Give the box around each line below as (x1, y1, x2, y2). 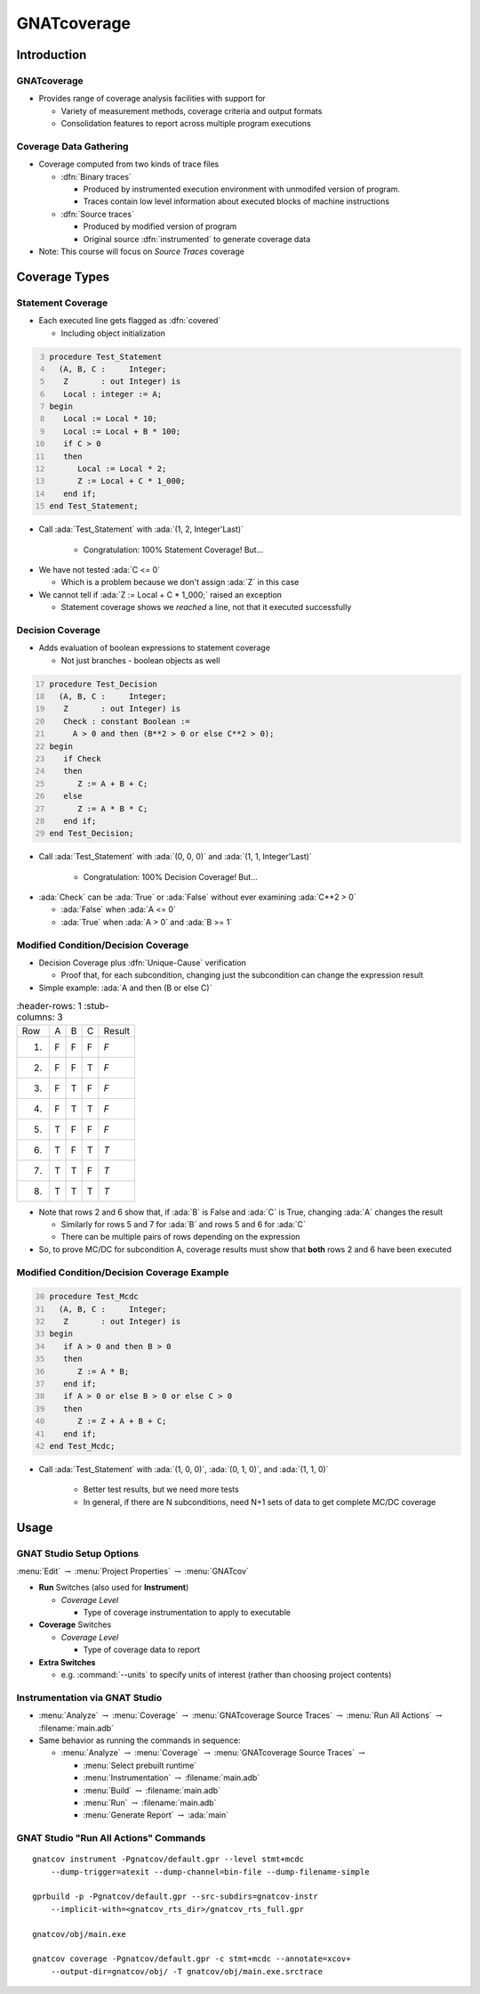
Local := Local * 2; (76, 464, 167, 474)
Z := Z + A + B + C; (76, 1416, 167, 1427)
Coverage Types (16, 269, 110, 284)
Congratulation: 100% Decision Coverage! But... (83, 871, 258, 882)
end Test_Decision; (49, 828, 134, 839)
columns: (16, 1011, 55, 1023)
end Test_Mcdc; (49, 1441, 116, 1451)
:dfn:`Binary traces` (60, 171, 132, 182)
